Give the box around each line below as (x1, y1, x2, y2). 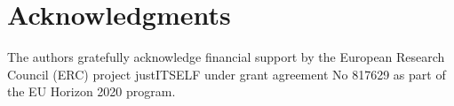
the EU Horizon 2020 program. (7, 82, 176, 101)
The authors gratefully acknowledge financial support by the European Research (7, 48, 445, 66)
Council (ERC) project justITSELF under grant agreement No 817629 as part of (7, 64, 446, 83)
